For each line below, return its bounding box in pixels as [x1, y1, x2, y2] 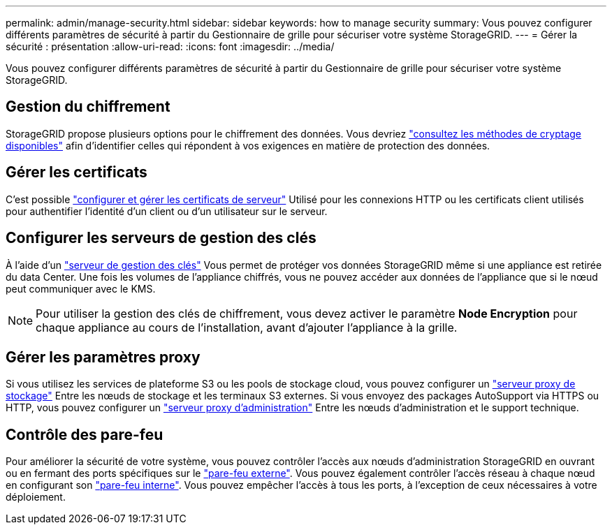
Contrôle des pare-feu [6, 425, 163, 443]
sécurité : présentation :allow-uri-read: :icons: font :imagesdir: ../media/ [6, 41, 335, 52]
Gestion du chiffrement [6, 98, 170, 116]
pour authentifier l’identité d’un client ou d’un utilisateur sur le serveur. [6, 205, 328, 217]
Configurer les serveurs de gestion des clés [6, 229, 316, 247]
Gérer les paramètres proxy [6, 348, 201, 366]
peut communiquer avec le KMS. [6, 282, 156, 295]
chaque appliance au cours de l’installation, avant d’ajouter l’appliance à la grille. [36, 320, 458, 334]
